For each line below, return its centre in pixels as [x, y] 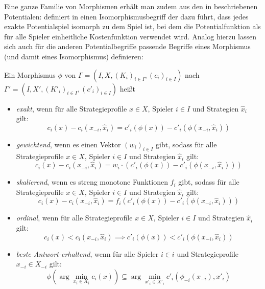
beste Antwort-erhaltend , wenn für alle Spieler [87, 253]
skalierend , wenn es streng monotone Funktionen [92, 182]
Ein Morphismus [30, 74]
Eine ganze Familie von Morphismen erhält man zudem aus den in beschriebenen [131, 6]
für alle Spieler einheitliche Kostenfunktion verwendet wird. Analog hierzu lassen [130, 36]
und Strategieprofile [208, 253]
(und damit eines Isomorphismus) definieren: [74, 56]
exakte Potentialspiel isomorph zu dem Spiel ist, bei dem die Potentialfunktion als [132, 26]
